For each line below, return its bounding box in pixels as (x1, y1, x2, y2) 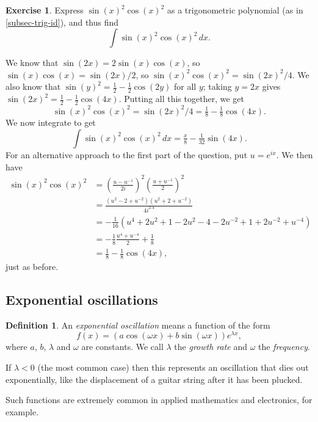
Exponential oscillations (5, 290, 158, 308)
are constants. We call (81, 340, 164, 353)
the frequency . (258, 340, 310, 353)
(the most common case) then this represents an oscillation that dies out (37, 361, 309, 374)
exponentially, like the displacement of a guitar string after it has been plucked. (5, 373, 303, 385)
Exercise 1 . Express (5, 4, 84, 16)
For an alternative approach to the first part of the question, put (5, 148, 248, 161)
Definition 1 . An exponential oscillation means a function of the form (5, 318, 270, 331)
